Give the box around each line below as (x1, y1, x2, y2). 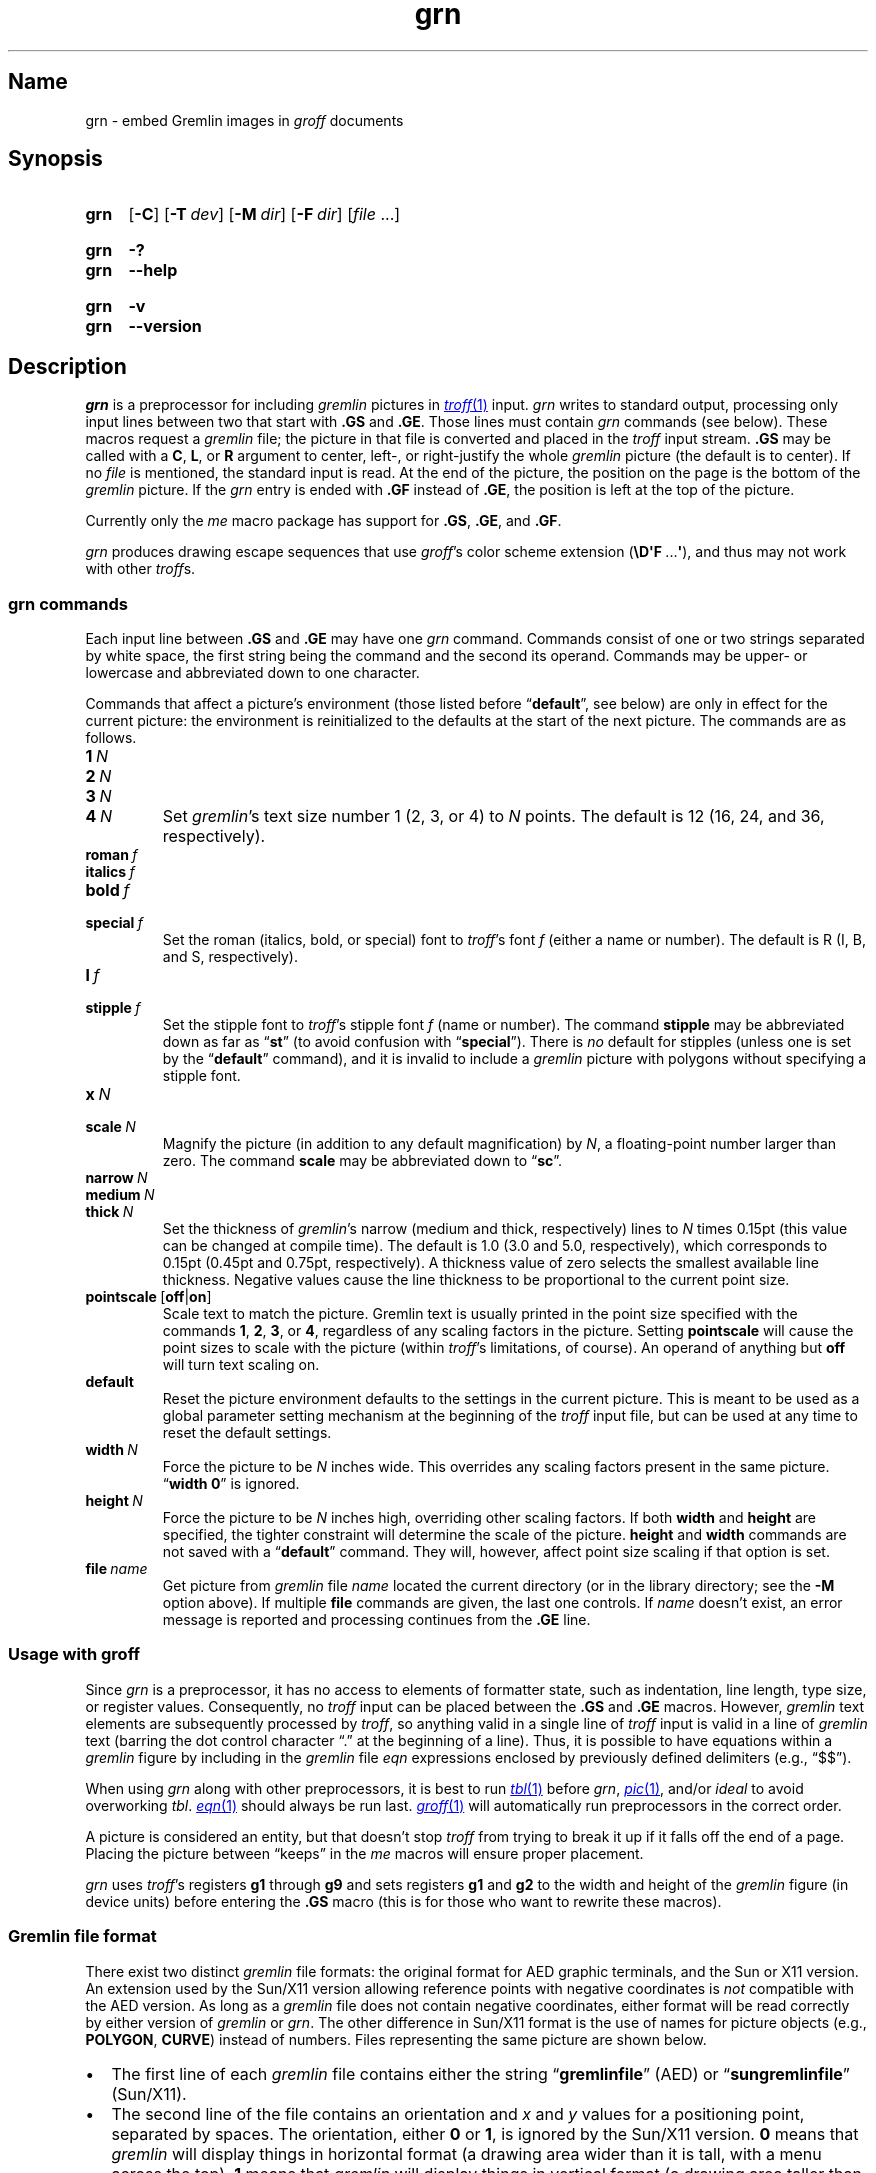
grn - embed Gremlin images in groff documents (85, 111, 404, 129)
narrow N (85, 1169, 148, 1187)
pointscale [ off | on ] (85, 1288, 212, 1306)
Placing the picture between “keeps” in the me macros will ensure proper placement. (85, 1844, 644, 1862)
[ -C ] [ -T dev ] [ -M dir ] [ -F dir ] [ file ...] (128, 204, 401, 225)
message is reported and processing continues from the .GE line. (162, 1611, 591, 1629)
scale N (85, 1118, 136, 1136)
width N (85, 1441, 138, 1459)
